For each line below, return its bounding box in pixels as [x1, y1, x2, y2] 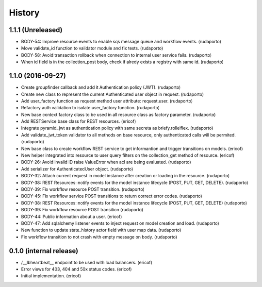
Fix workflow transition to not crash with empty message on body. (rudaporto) [21, 234, 177, 240]
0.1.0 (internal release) [9, 247, 79, 255]
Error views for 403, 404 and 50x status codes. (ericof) [21, 266, 132, 272]
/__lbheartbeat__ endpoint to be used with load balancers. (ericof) [21, 259, 153, 265]
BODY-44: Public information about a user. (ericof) [21, 214, 122, 219]
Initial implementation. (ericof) [21, 273, 81, 279]
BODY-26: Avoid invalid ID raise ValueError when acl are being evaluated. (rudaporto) [21, 159, 191, 165]
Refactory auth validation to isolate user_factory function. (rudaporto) [21, 105, 160, 111]
